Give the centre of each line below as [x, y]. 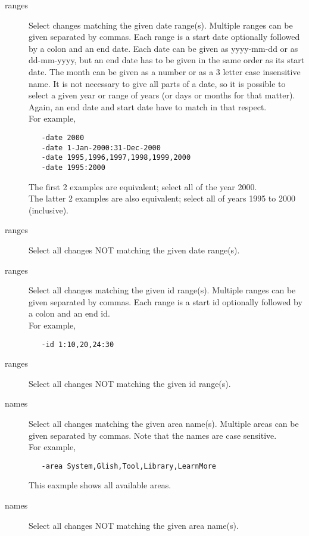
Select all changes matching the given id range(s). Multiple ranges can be [162, 290]
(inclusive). [49, 210]
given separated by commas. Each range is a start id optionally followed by [166, 301]
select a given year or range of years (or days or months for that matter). [162, 95]
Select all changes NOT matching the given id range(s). [130, 383]
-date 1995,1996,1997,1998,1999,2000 [116, 158]
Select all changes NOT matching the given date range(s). [134, 250]
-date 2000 [63, 137]
